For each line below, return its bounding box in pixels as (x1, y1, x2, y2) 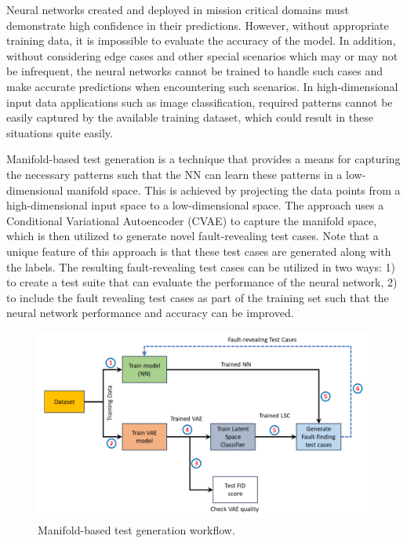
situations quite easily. (6, 124, 113, 140)
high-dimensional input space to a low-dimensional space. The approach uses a (6, 197, 384, 213)
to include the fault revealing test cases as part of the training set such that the (6, 289, 389, 305)
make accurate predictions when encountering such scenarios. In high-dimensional (6, 78, 398, 94)
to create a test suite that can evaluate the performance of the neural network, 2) (6, 274, 398, 290)
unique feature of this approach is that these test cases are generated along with (6, 242, 391, 259)
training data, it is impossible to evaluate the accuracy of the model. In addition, (6, 32, 396, 49)
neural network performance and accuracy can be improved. (6, 304, 294, 321)
